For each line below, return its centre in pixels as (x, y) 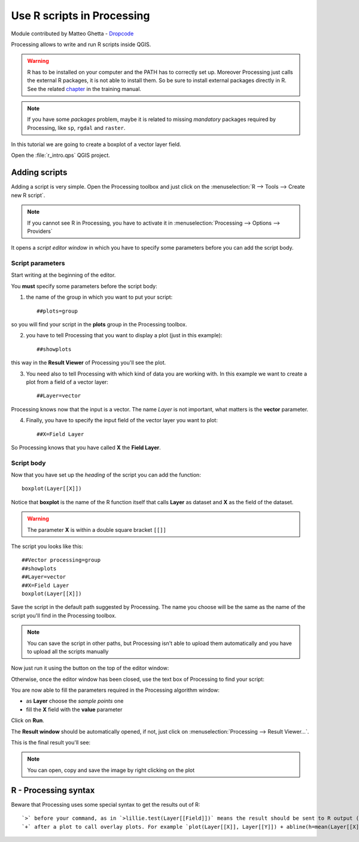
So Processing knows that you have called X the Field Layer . (86, 447)
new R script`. (28, 195)
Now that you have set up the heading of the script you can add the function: (106, 475)
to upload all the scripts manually (68, 651)
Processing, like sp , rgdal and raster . (76, 128)
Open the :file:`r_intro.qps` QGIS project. (61, 155)
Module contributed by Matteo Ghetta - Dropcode (72, 34)
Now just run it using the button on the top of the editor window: (90, 668)
